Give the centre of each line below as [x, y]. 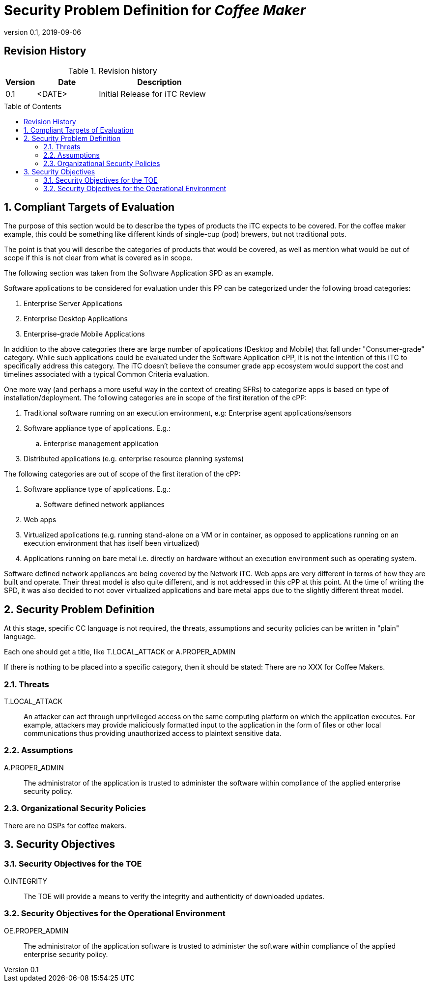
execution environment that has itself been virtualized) [112, 543]
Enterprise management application [101, 444]
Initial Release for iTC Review [152, 94]
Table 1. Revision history [113, 70]
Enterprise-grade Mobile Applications [84, 334]
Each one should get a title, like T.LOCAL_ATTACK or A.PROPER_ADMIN [120, 652]
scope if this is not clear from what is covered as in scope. [98, 258]
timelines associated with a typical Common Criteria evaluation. [107, 374]
